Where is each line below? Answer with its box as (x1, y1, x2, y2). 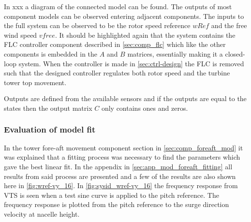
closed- (225, 48, 245, 59)
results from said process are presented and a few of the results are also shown (4, 171, 236, 181)
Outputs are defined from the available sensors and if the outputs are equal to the (4, 93, 247, 104)
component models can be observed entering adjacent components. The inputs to (4, 11, 244, 21)
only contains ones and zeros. (101, 103, 188, 113)
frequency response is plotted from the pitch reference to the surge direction (4, 199, 229, 209)
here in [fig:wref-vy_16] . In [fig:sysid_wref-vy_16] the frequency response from (4, 180, 238, 191)
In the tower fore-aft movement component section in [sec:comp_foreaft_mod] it (4, 142, 243, 152)
